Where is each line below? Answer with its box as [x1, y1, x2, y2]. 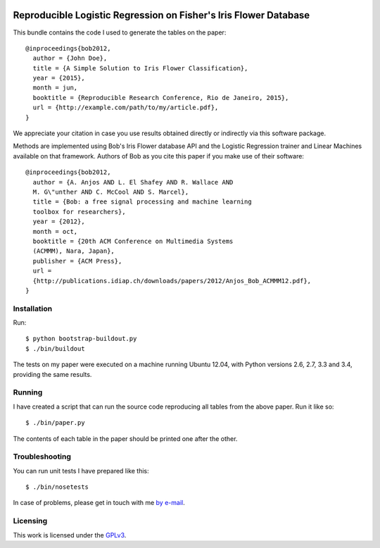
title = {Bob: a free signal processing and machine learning [32, 198, 253, 206]
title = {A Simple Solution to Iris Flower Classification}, [32, 64, 248, 72]
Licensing [13, 516, 48, 526]
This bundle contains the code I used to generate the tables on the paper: [13, 28, 227, 37]
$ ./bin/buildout [25, 344, 85, 352]
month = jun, [32, 84, 78, 92]
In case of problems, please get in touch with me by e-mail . [13, 499, 186, 507]
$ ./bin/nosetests [25, 483, 89, 491]
